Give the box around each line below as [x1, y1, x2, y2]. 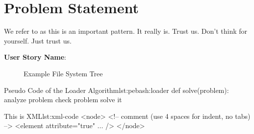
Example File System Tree [24, 68, 103, 78]
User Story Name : [4, 52, 66, 62]
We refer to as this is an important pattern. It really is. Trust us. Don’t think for [4, 26, 248, 36]
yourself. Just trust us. [4, 35, 72, 45]
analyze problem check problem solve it [4, 94, 122, 105]
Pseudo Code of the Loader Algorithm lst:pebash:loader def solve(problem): [4, 85, 229, 95]
